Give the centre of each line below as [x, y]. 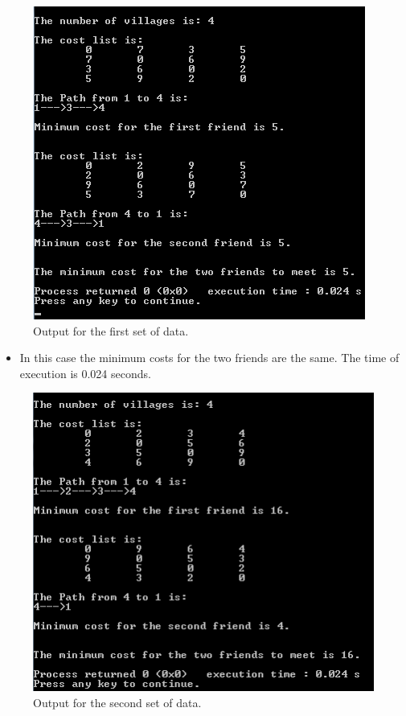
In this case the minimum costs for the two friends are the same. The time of [209, 358]
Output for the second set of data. [117, 703]
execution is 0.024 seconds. [85, 373]
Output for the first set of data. [111, 330]
